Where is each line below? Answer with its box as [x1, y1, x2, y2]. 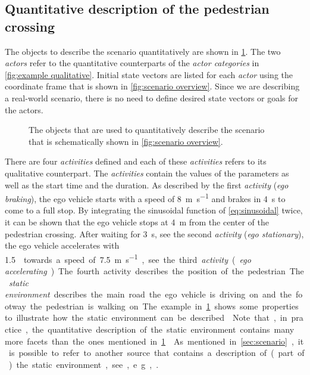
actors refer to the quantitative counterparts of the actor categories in [5, 57, 259, 69]
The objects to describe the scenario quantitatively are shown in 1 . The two [5, 45, 281, 57]
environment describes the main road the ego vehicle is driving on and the [5, 288, 292, 300]
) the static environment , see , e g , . [8, 358, 159, 370]
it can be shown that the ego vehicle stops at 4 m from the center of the [5, 215, 269, 228]
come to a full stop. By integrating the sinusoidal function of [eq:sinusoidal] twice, [5, 204, 303, 216]
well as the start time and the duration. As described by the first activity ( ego [5, 178, 289, 191]
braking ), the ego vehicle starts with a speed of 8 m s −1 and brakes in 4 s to [5, 191, 286, 204]
